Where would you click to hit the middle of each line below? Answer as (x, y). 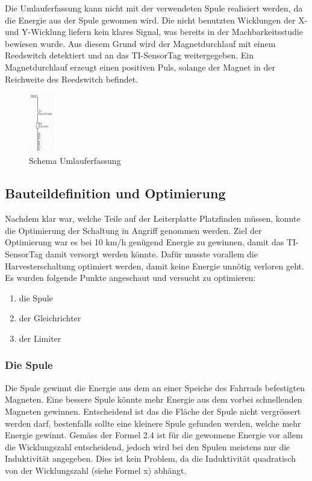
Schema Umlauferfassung (75, 161)
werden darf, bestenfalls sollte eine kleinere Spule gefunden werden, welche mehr (153, 423)
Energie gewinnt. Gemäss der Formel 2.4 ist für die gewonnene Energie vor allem (154, 435)
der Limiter (40, 338)
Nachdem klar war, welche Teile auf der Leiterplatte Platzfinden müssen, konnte (153, 218)
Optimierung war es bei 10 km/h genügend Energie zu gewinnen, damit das (145, 242)
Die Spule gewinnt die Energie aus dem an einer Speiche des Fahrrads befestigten (155, 387)
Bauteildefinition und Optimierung (115, 193)
